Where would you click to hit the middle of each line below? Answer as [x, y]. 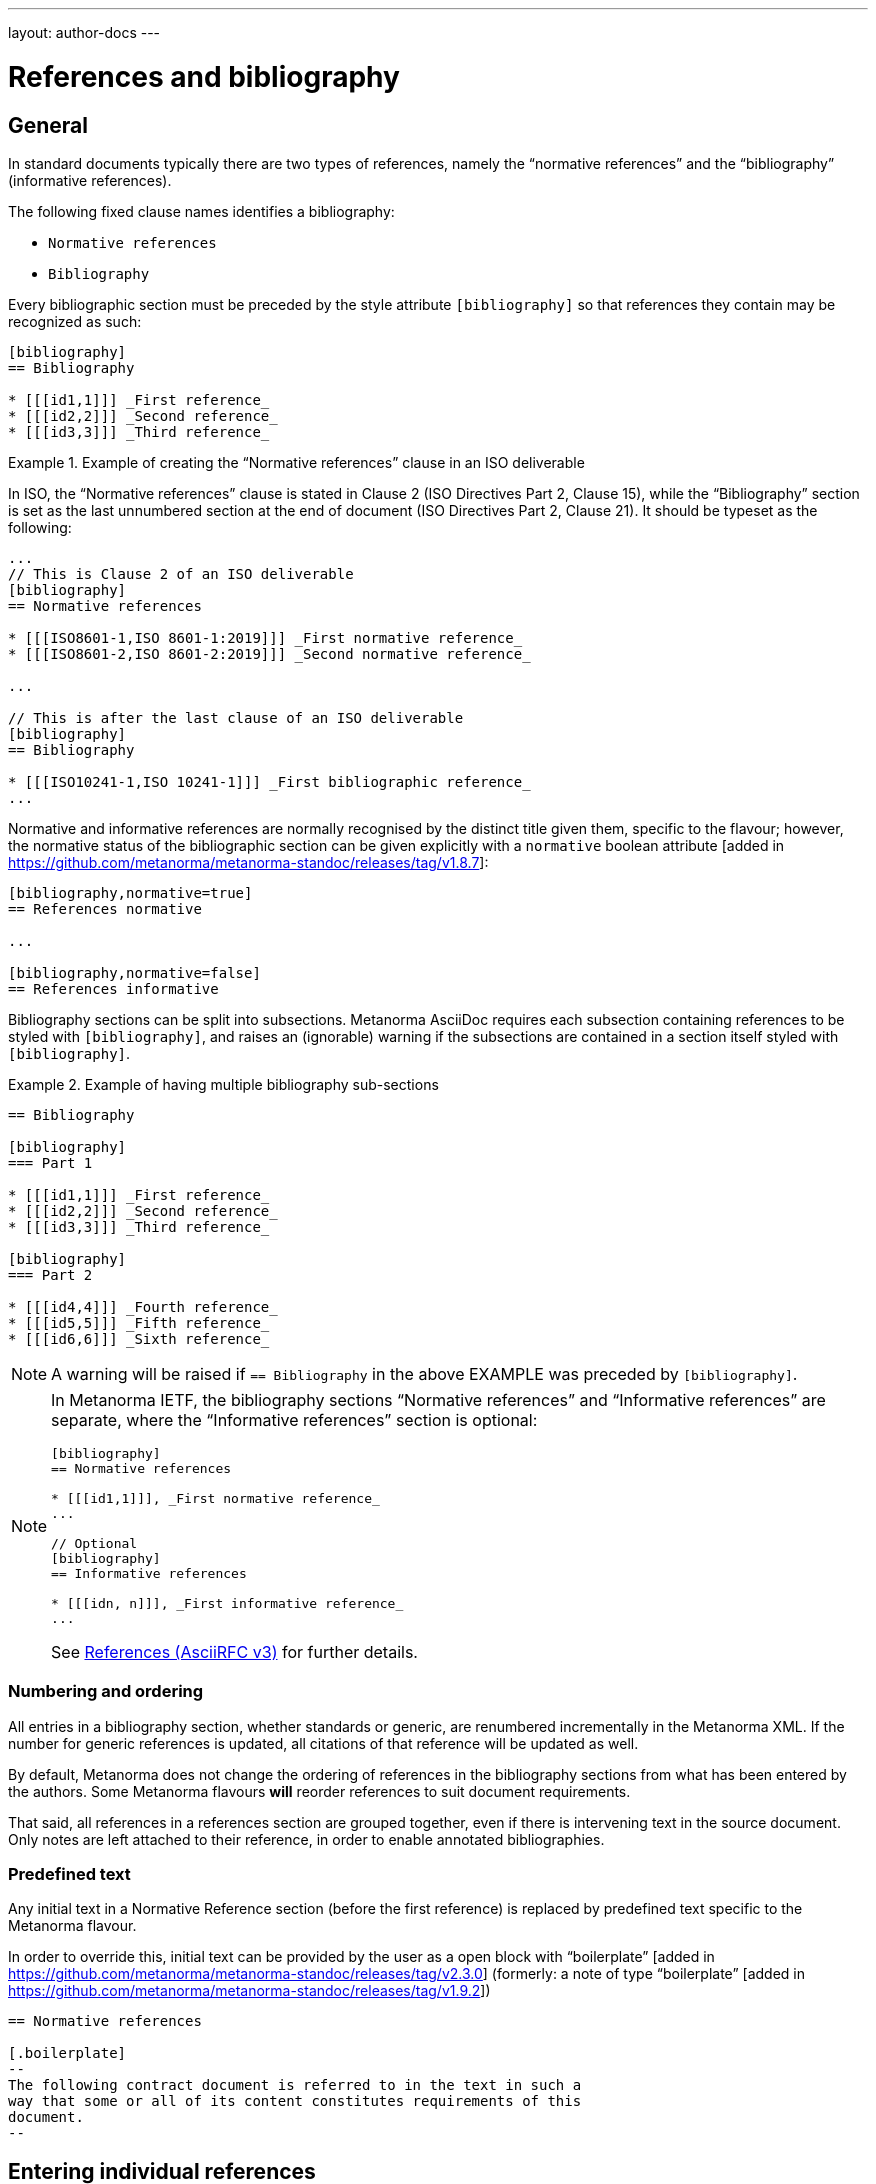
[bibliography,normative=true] [130, 892]
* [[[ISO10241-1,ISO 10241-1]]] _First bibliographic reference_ [269, 781]
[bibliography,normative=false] [134, 972]
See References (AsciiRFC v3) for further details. [234, 1651]
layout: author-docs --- [84, 32]
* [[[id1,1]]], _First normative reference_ [215, 1498]
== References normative [105, 908]
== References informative [113, 988]
